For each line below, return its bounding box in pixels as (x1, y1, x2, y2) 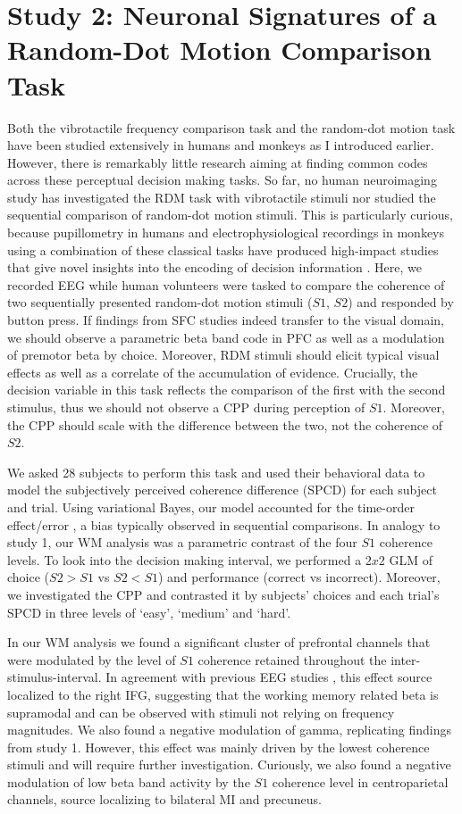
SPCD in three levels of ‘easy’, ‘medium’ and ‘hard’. (7, 602, 291, 621)
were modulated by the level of (7, 650, 176, 669)
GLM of (389, 550, 433, 569)
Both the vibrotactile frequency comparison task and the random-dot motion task (7, 118, 456, 137)
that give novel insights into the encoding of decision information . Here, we (7, 258, 422, 277)
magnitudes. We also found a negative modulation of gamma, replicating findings (7, 720, 451, 739)
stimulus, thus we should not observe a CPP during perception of (7, 398, 365, 416)
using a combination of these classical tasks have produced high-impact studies (7, 240, 439, 259)
